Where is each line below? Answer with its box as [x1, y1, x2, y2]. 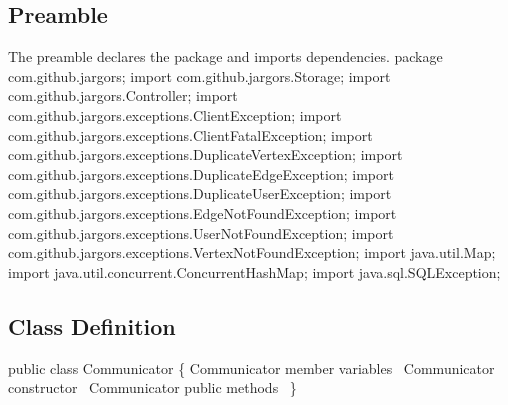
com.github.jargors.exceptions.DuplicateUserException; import [8, 183, 392, 204]
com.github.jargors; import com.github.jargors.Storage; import [8, 65, 391, 86]
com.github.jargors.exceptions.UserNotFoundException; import [8, 222, 394, 243]
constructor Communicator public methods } [8, 377, 297, 398]
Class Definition [8, 310, 176, 341]
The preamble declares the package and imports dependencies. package [8, 46, 443, 67]
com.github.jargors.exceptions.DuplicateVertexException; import [8, 144, 403, 165]
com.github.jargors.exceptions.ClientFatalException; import [8, 124, 373, 145]
